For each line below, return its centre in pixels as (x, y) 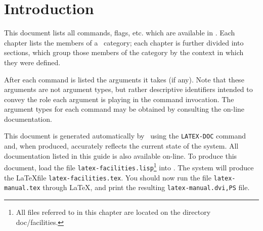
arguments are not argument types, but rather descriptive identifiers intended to (128, 89)
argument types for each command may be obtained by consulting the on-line (124, 109)
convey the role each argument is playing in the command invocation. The (119, 99)
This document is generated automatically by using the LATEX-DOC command (125, 136)
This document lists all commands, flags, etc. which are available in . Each (120, 33)
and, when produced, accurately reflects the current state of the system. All (121, 146)
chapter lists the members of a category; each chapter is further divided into (124, 42)
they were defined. (32, 62)
